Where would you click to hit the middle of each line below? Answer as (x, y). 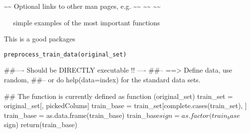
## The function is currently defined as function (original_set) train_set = (118, 96)
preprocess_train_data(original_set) (65, 54)
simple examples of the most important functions (86, 22)
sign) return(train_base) (41, 124)
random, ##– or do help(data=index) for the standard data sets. (102, 80)
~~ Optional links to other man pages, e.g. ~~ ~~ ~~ (82, 6)
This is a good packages (40, 39)
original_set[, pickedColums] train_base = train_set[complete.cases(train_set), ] (125, 105)
